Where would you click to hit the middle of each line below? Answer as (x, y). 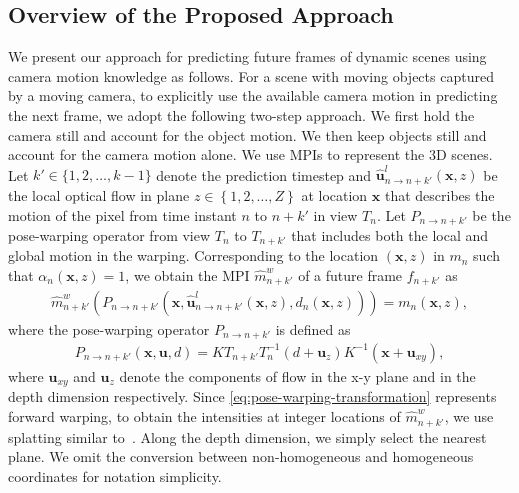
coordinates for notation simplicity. (115, 475)
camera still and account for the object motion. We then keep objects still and (247, 134)
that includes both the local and (390, 234)
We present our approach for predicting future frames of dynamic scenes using (247, 56)
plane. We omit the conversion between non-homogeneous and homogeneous (241, 456)
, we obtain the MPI (187, 275)
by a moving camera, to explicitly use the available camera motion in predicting (253, 95)
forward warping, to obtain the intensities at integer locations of (204, 416)
